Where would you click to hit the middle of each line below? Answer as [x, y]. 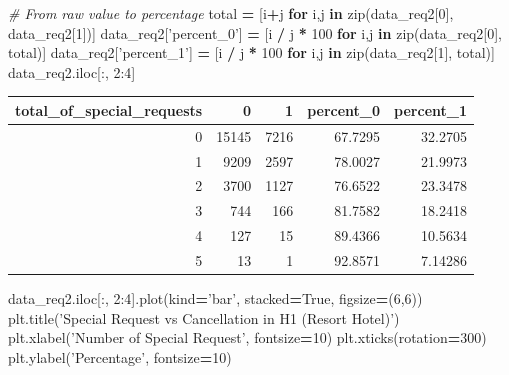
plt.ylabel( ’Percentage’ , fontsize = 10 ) [120, 356]
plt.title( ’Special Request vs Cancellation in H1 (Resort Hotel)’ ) [204, 317]
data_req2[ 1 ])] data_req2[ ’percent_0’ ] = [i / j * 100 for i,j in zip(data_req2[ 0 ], [255, 32]
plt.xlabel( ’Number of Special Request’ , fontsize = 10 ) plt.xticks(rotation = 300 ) [247, 337]
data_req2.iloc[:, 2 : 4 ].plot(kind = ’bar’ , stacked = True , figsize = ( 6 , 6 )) [215, 298]
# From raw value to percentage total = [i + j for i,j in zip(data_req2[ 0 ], [231, 13]
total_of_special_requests [109, 109]
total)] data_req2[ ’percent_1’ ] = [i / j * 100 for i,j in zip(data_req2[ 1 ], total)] [251, 52]
